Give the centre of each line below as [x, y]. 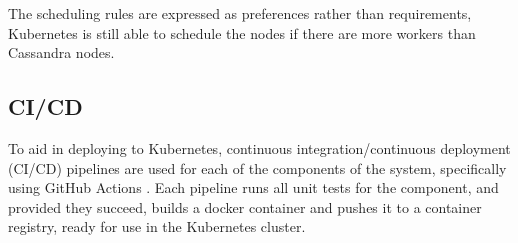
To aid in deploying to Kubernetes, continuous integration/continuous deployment [259, 147]
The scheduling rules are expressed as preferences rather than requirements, [240, 13]
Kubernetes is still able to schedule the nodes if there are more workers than [242, 32]
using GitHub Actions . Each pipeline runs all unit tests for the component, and [253, 187]
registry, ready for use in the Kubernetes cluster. [157, 226]
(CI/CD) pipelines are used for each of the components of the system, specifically [257, 167]
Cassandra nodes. [61, 52]
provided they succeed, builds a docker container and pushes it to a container [245, 206]
